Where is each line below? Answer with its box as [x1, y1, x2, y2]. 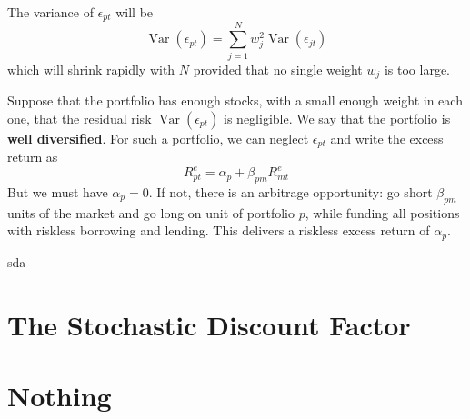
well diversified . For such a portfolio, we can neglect [7, 128, 309, 147]
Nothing [7, 376, 112, 414]
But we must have [7, 182, 108, 201]
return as [7, 147, 58, 166]
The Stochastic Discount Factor [7, 305, 411, 343]
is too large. [384, 59, 450, 78]
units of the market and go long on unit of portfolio [7, 203, 295, 222]
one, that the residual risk [7, 108, 152, 127]
